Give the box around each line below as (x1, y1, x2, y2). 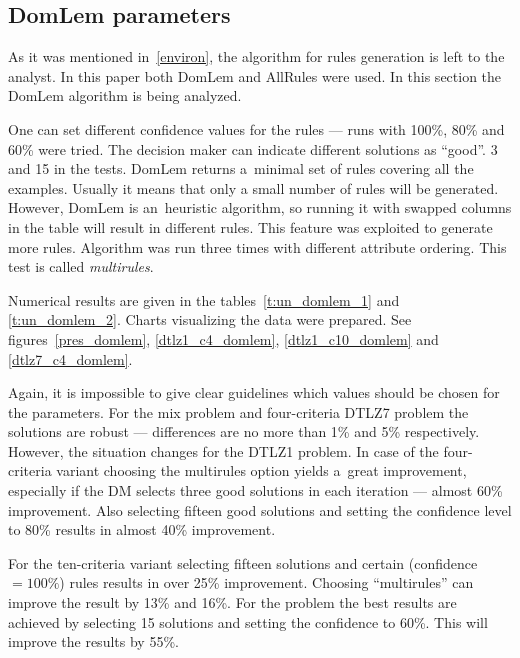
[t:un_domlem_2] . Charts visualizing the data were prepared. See (8, 309, 412, 330)
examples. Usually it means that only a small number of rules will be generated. (8, 177, 499, 198)
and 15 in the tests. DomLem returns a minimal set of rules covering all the (8, 158, 474, 179)
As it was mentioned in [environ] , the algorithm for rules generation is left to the (8, 46, 505, 67)
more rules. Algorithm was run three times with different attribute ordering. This (8, 236, 507, 257)
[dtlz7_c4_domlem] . (8, 348, 133, 369)
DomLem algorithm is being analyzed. (8, 85, 242, 106)
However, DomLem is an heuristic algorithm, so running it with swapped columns (8, 197, 512, 218)
